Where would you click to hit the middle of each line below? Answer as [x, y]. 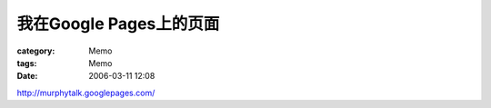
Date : [27, 76]
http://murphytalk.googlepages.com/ [86, 93]
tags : [27, 63]
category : [36, 51]
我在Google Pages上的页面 [118, 24]
